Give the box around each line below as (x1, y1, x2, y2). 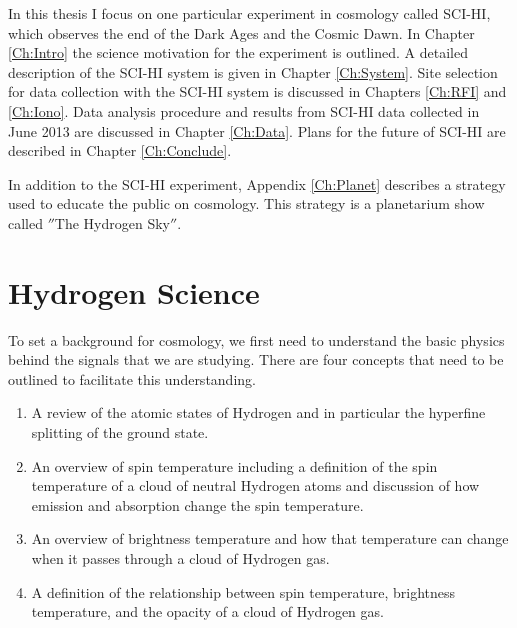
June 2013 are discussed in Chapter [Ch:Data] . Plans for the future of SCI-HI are (8, 120, 506, 141)
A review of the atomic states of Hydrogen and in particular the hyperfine (31, 402, 486, 423)
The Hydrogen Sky (54, 212, 170, 233)
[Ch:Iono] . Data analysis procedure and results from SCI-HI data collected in (8, 100, 480, 121)
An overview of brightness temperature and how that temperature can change (31, 528, 509, 549)
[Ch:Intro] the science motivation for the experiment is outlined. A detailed (8, 42, 468, 63)
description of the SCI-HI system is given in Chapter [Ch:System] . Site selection (8, 61, 498, 82)
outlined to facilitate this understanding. (8, 368, 256, 389)
